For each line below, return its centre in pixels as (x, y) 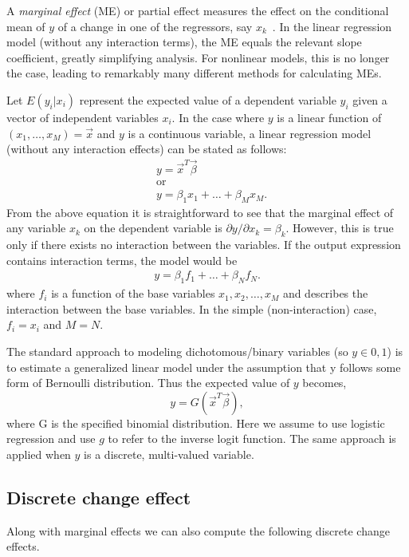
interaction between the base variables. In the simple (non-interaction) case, (192, 308)
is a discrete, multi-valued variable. (169, 454)
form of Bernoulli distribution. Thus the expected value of (148, 383)
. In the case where (218, 117)
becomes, (324, 383)
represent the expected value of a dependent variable (208, 99)
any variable (36, 228)
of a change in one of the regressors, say (155, 26)
